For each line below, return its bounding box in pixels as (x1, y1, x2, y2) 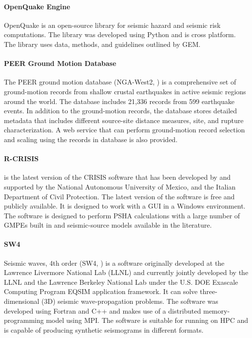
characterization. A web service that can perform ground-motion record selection (4, 125, 245, 135)
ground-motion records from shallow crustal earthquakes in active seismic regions (4, 86, 246, 96)
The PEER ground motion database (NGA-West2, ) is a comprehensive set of (4, 77, 236, 87)
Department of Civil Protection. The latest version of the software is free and (4, 191, 235, 201)
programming (4, 315, 44, 325)
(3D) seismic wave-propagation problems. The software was (41, 296, 218, 306)
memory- (203, 305, 230, 316)
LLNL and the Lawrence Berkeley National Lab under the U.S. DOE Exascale (4, 276, 238, 287)
